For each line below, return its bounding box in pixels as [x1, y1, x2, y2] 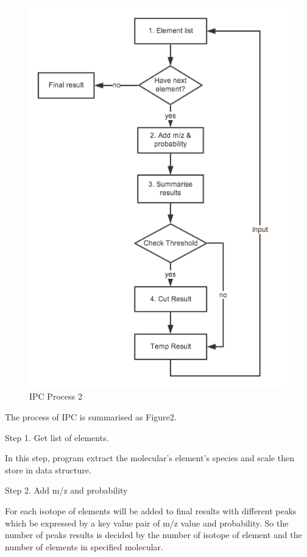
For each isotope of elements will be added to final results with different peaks [5, 504, 297, 517]
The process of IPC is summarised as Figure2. [5, 410, 177, 423]
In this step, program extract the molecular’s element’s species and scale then [5, 451, 295, 464]
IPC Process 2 [29, 390, 82, 403]
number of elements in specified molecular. [5, 540, 163, 553]
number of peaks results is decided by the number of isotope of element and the [5, 528, 302, 541]
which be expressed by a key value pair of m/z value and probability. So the [5, 516, 289, 529]
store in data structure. [5, 463, 91, 476]
